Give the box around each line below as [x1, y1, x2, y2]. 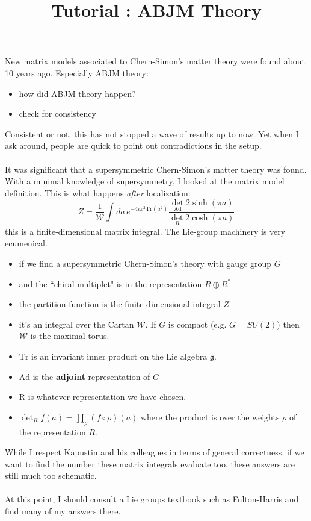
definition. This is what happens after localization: [5, 186, 191, 199]
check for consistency [19, 107, 96, 120]
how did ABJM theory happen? [19, 87, 136, 99]
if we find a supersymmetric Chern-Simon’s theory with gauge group [19, 257, 272, 269]
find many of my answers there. [5, 505, 121, 517]
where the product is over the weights [140, 410, 280, 423]
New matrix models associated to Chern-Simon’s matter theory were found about [5, 55, 306, 67]
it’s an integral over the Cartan [19, 317, 134, 330]
